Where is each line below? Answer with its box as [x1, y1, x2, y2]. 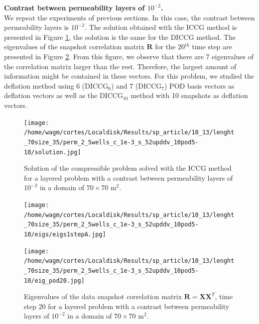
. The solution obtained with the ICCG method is [85, 22, 237, 32]
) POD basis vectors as [164, 80, 235, 91]
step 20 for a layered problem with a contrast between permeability [24, 301, 230, 311]
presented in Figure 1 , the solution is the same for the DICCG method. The [4, 31, 236, 42]
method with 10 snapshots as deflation [130, 90, 248, 101]
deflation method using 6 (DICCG [4, 80, 109, 91]
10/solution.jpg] [24, 148, 81, 156]
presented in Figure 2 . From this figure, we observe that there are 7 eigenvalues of [4, 51, 254, 61]
